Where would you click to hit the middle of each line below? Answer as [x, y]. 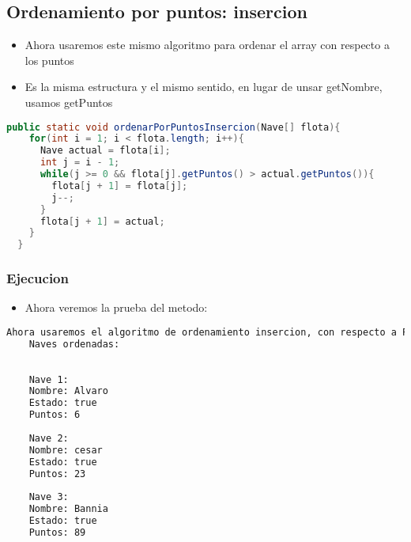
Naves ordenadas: [74, 344]
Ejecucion [38, 278]
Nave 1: [49, 379]
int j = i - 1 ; [80, 163]
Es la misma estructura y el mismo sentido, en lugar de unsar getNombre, [204, 87]
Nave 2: [49, 438]
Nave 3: [49, 497]
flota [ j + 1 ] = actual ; [102, 221]
